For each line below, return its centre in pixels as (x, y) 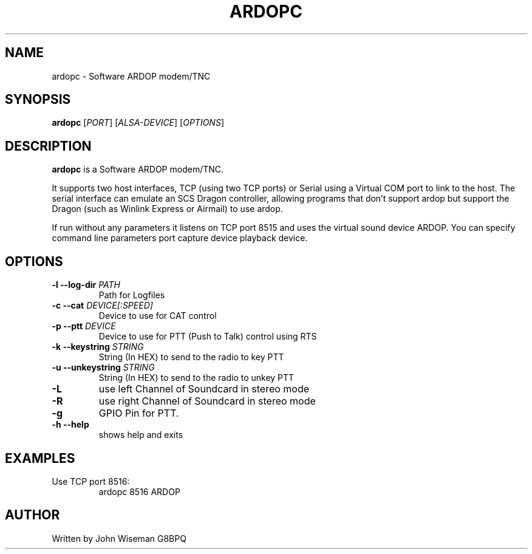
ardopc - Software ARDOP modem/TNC (131, 76)
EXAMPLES (40, 458)
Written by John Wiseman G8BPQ (119, 538)
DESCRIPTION (48, 146)
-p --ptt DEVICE (84, 326)
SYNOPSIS (38, 100)
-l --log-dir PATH (86, 285)
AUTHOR (32, 515)
